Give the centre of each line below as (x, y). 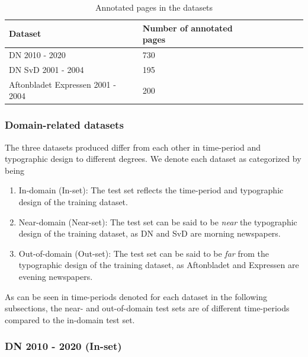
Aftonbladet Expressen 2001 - (62, 84)
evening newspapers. (56, 276)
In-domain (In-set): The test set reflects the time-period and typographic (151, 190)
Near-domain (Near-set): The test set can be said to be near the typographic (158, 221)
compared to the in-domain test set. (70, 319)
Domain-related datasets (64, 125)
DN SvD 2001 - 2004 (46, 69)
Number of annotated (187, 28)
